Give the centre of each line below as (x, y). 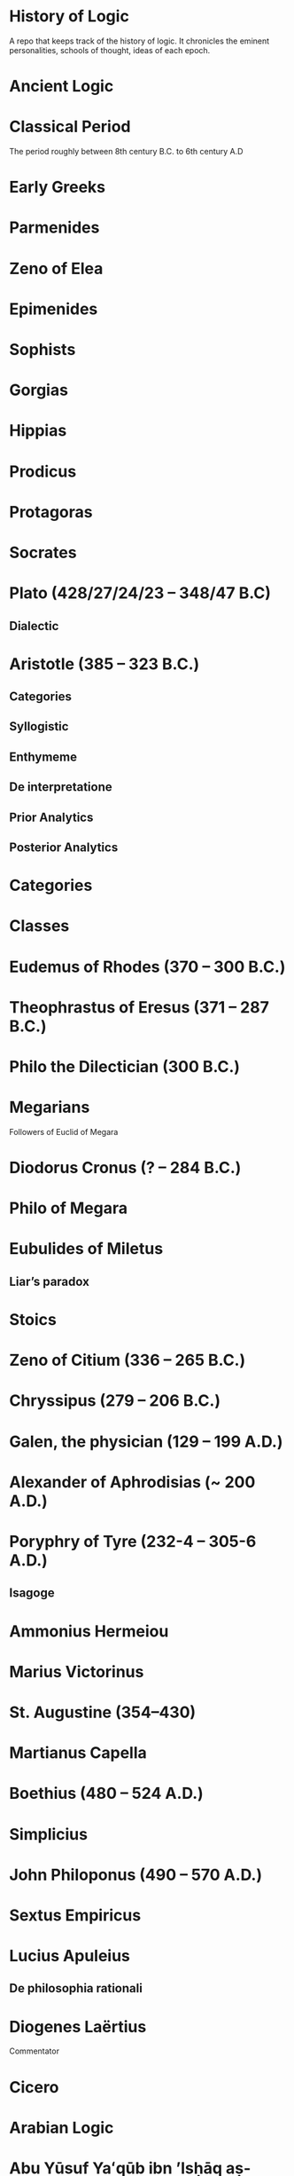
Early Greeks (58, 187)
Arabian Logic (62, 2128)
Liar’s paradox (50, 1281)
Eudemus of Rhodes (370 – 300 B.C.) (147, 967)
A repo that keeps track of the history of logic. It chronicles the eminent (139, 41)
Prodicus (43, 471)
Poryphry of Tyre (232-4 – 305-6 (133, 1541)
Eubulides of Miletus (86, 1249)
